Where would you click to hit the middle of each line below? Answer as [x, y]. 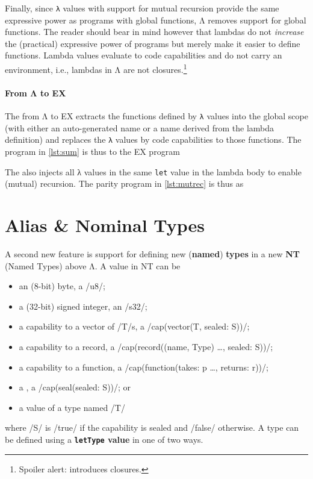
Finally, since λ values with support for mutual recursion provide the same [142, 8]
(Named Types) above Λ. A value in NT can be [93, 265]
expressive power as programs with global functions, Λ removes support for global [156, 20]
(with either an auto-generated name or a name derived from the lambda [140, 127]
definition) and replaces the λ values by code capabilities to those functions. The [153, 139]
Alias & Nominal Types [105, 225]
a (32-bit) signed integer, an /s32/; [83, 306]
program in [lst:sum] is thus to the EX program [92, 151]
